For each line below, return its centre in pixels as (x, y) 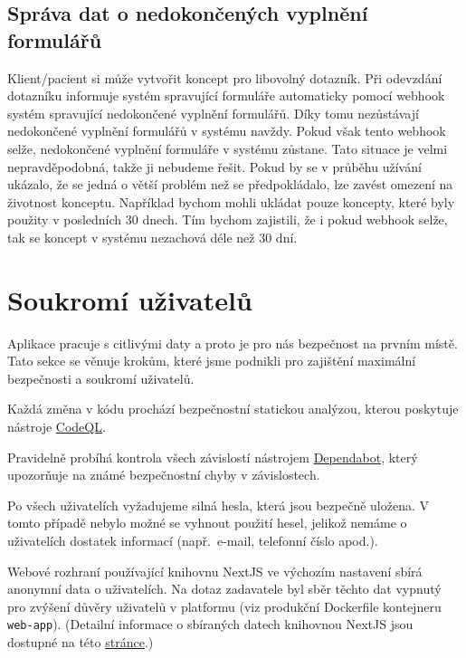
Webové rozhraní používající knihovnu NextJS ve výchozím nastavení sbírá (215, 571)
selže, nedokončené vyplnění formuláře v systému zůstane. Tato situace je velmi (228, 148)
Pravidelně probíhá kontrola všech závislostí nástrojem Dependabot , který (213, 457)
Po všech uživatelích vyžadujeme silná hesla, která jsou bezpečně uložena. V (219, 505)
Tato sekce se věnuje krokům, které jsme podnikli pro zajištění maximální (212, 361)
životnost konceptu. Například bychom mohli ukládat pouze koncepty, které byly (231, 201)
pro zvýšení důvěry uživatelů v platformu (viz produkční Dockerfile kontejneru (224, 606)
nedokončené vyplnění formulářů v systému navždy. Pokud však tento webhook (227, 131)
